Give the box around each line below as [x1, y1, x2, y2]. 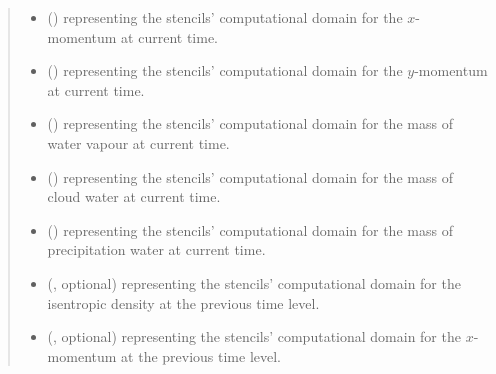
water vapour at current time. [47, 132, 230, 153]
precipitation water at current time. [47, 239, 266, 260]
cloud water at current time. [47, 186, 221, 207]
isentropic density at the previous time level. [47, 292, 320, 313]
